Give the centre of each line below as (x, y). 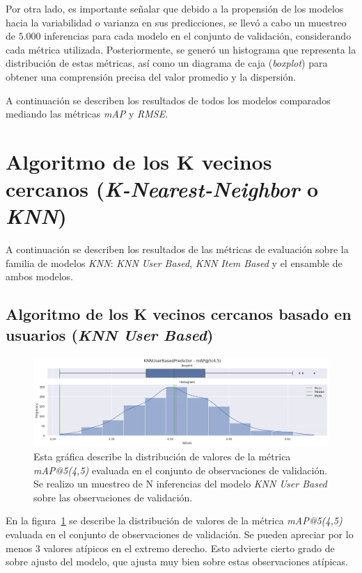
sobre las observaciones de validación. (113, 497)
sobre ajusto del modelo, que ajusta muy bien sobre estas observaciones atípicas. (177, 562)
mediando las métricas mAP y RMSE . (87, 114)
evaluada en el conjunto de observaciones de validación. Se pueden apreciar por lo (180, 534)
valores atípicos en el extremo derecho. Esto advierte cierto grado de (189, 548)
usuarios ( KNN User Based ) (110, 334)
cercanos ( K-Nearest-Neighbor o (162, 189)
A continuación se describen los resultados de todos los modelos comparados (168, 100)
